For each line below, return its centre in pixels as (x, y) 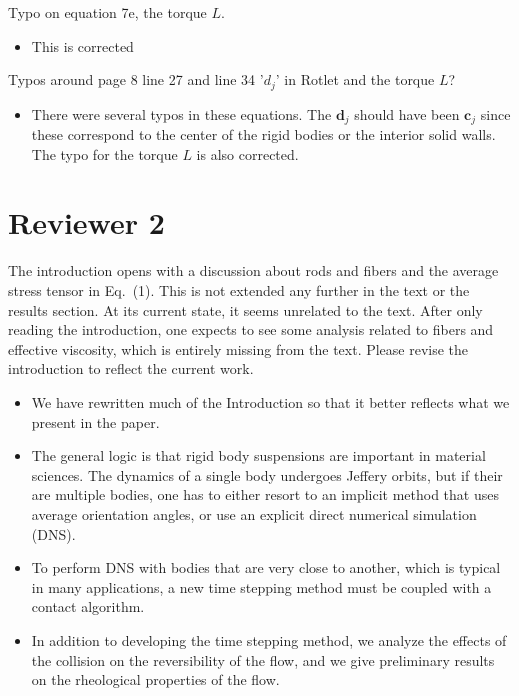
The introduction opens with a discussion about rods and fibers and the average (253, 270)
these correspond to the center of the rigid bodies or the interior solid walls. (263, 134)
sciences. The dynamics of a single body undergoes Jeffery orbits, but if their (267, 474)
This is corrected (82, 45)
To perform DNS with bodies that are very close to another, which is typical (266, 567)
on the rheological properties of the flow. (155, 679)
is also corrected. (247, 153)
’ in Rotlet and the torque (355, 79)
